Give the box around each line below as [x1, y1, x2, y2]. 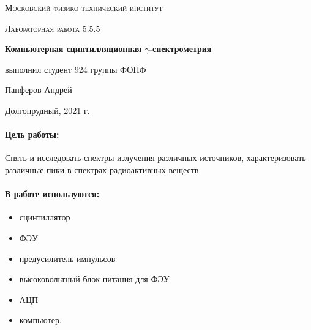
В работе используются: [5, 187, 100, 200]
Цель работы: [5, 128, 59, 141]
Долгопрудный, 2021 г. [5, 103, 90, 116]
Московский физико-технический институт [5, 1, 163, 13]
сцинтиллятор [19, 211, 70, 223]
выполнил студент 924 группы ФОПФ [5, 62, 146, 75]
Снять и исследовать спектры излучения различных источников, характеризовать [5, 151, 306, 164]
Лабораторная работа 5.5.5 [5, 21, 100, 34]
